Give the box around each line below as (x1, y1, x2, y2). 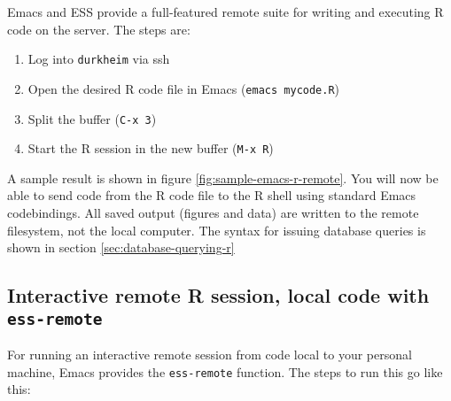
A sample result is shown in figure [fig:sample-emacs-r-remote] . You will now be (7, 168, 439, 187)
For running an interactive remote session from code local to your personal (7, 344, 412, 363)
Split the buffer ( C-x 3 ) (27, 109, 157, 127)
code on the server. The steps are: (7, 19, 191, 38)
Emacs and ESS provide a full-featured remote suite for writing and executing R (7, 3, 444, 20)
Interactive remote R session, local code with (7, 281, 430, 309)
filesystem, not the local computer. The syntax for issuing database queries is (7, 220, 426, 239)
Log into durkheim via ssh (27, 50, 170, 68)
